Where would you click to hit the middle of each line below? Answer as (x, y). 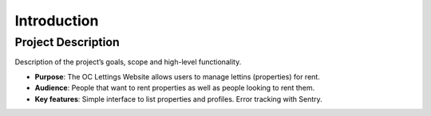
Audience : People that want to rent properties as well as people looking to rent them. (175, 88)
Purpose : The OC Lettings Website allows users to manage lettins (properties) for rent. (178, 76)
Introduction (57, 21)
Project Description (67, 42)
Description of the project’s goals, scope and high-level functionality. (128, 62)
